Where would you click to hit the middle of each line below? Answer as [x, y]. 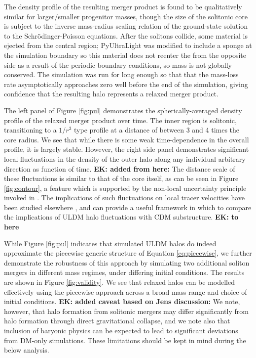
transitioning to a [30, 130]
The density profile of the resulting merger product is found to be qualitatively [123, 6]
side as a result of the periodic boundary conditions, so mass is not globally [118, 65]
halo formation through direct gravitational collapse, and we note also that [117, 321]
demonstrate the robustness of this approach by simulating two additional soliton [127, 262]
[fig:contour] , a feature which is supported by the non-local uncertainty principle [125, 188]
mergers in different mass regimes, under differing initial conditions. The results [124, 272]
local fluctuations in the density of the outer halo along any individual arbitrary [125, 158]
